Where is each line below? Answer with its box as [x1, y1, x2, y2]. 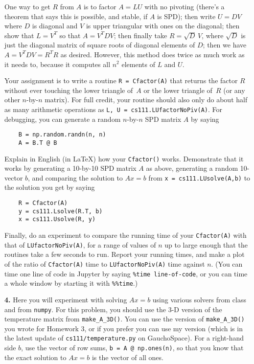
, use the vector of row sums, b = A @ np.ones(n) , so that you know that [21, 342, 244, 353]
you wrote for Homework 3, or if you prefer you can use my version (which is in [4, 323, 243, 333]
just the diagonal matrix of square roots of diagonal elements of [4, 40, 195, 50]
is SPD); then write [157, 11, 216, 21]
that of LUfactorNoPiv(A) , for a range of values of [4, 239, 156, 250]
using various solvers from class [152, 294, 246, 304]
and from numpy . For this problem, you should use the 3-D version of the [4, 304, 222, 314]
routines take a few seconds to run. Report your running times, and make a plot [4, 249, 245, 259]
